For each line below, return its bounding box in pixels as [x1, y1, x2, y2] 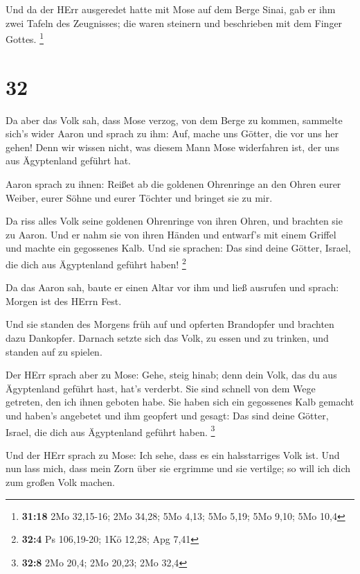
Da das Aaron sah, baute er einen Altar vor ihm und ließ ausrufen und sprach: [6, 280, 339, 295]
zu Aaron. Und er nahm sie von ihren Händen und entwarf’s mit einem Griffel [6, 227, 336, 241]
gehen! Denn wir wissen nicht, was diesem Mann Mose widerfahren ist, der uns [6, 139, 339, 154]
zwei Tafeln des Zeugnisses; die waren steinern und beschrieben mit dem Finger [6, 15, 343, 30]
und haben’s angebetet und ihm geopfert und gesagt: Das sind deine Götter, [6, 408, 329, 422]
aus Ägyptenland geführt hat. [6, 153, 131, 168]
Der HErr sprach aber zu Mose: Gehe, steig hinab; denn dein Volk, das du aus [6, 367, 337, 382]
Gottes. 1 [6, 30, 44, 46]
